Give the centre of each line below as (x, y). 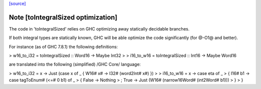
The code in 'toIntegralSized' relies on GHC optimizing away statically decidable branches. (99, 29)
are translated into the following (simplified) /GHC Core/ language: (75, 64)
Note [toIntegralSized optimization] (63, 17)
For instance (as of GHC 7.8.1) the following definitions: (63, 46)
